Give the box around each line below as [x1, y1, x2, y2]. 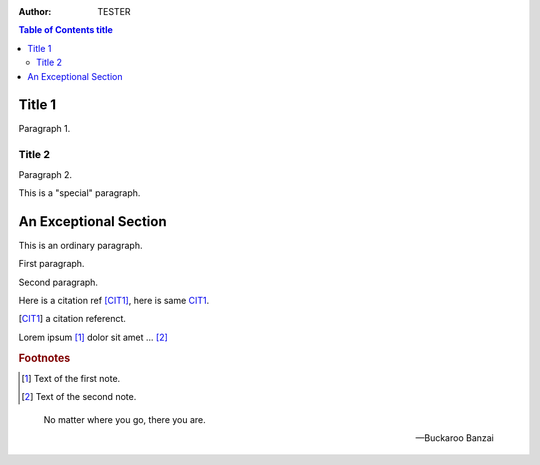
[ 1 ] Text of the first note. [21, 372, 121, 384]
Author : [18, 6, 52, 17]
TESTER [97, 6, 131, 17]
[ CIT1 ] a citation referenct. [18, 313, 127, 325]
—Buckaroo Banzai [415, 432, 494, 444]
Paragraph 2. [18, 168, 73, 180]
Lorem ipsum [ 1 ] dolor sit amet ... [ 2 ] [18, 331, 169, 343]
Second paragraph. [18, 276, 99, 288]
